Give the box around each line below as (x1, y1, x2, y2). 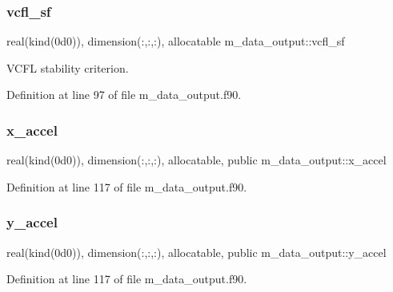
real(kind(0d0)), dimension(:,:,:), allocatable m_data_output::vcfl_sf (6, 33, 345, 49)
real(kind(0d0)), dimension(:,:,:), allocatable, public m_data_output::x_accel (6, 152, 387, 168)
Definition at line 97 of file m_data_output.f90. (6, 86, 242, 103)
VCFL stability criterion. (6, 59, 129, 76)
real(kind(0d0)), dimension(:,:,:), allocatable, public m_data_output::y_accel (6, 243, 387, 260)
